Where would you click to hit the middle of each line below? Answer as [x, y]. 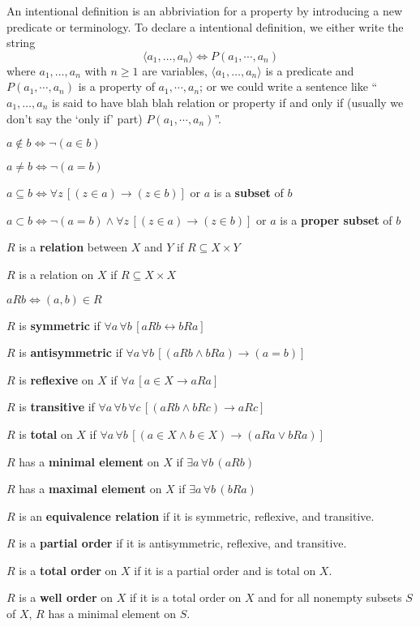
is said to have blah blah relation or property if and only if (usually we [228, 102]
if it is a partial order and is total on [225, 570]
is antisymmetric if [71, 352]
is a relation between [73, 247]
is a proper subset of [336, 219]
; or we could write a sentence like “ [289, 86]
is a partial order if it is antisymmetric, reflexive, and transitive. [183, 543]
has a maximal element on [90, 489]
